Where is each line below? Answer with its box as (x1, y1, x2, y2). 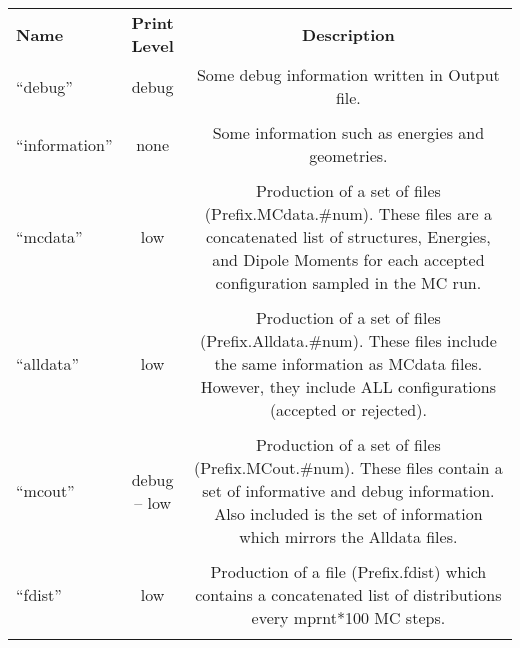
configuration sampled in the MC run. (215, 271, 482, 294)
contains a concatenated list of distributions (195, 583, 502, 606)
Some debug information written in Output (196, 63, 500, 86)
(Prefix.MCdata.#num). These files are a (204, 202, 492, 225)
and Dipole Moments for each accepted (212, 248, 485, 271)
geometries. (309, 144, 388, 167)
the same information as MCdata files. (214, 352, 483, 375)
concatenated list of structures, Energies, (206, 225, 491, 248)
